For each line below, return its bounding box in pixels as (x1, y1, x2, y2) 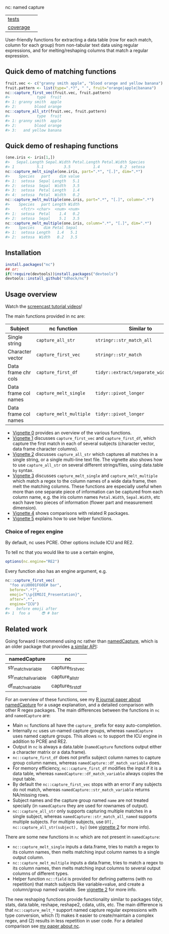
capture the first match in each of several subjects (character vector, (12, 441, 155, 447)
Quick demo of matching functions (5, 68, 117, 76)
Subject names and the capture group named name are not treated (12, 797, 149, 803)
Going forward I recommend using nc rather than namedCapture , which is (5, 638, 158, 645)
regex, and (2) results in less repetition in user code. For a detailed (5, 917, 143, 923)
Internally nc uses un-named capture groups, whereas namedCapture (12, 727, 153, 733)
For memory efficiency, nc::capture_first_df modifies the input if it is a (12, 765, 162, 771)
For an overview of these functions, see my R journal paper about (5, 696, 141, 703)
